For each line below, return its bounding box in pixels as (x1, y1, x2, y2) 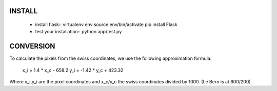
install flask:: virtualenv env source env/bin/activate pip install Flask (35, 21, 177, 28)
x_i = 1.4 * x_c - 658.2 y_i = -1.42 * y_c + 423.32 (22, 67, 124, 73)
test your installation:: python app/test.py (35, 29, 122, 35)
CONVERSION (9, 42, 55, 51)
